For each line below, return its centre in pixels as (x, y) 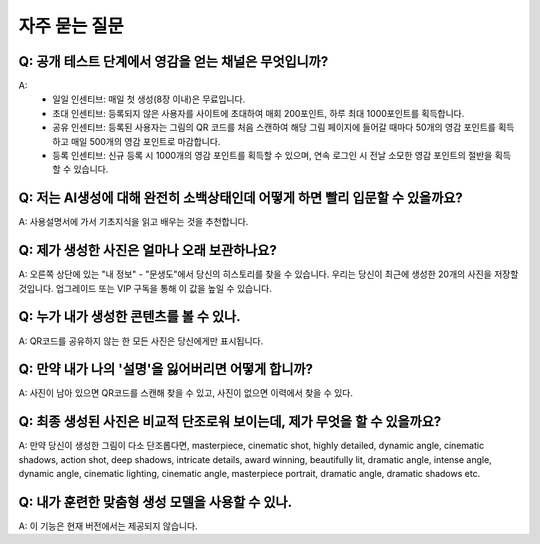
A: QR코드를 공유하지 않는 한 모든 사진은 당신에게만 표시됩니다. (141, 341)
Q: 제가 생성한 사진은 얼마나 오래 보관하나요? (147, 250)
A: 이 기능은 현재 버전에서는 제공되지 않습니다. (108, 526)
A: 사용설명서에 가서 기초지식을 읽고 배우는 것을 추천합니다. (133, 222)
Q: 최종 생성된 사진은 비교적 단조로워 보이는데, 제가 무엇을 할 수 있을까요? (230, 421)
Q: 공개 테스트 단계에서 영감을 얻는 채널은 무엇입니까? (173, 61)
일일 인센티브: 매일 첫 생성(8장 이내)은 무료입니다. (149, 99)
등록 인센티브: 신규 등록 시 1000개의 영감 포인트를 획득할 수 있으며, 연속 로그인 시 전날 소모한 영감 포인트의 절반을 (272, 156)
